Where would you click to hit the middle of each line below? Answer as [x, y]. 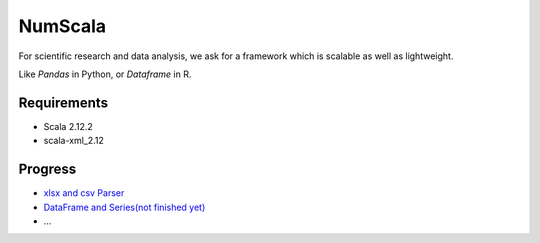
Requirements [63, 102]
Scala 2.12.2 [68, 126]
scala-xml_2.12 [74, 141]
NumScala [62, 26]
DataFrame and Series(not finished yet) [124, 207]
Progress [47, 169]
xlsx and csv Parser [84, 193]
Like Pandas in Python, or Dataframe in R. [105, 74]
